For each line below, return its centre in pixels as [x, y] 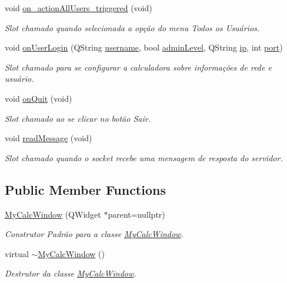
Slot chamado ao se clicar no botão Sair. [78, 118]
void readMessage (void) [49, 138]
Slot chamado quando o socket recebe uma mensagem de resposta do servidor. [144, 157]
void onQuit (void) [39, 98]
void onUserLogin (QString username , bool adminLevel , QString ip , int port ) [144, 47]
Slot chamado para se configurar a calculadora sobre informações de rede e [138, 67]
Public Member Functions [85, 189]
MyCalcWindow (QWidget [53, 214]
